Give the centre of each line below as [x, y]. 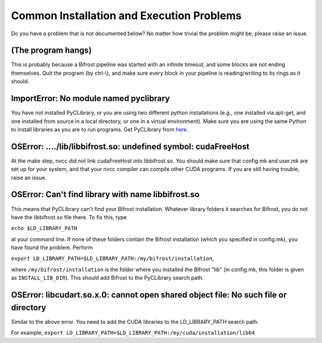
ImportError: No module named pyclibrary [90, 99]
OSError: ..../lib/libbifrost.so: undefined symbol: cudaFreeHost [130, 146]
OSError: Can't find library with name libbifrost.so [105, 195]
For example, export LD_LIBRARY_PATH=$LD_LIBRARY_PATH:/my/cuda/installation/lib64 [133, 333]
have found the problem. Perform [52, 247]
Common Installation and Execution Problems [126, 16]
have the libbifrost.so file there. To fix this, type [69, 217]
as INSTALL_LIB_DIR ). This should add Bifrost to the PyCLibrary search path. [107, 278]
